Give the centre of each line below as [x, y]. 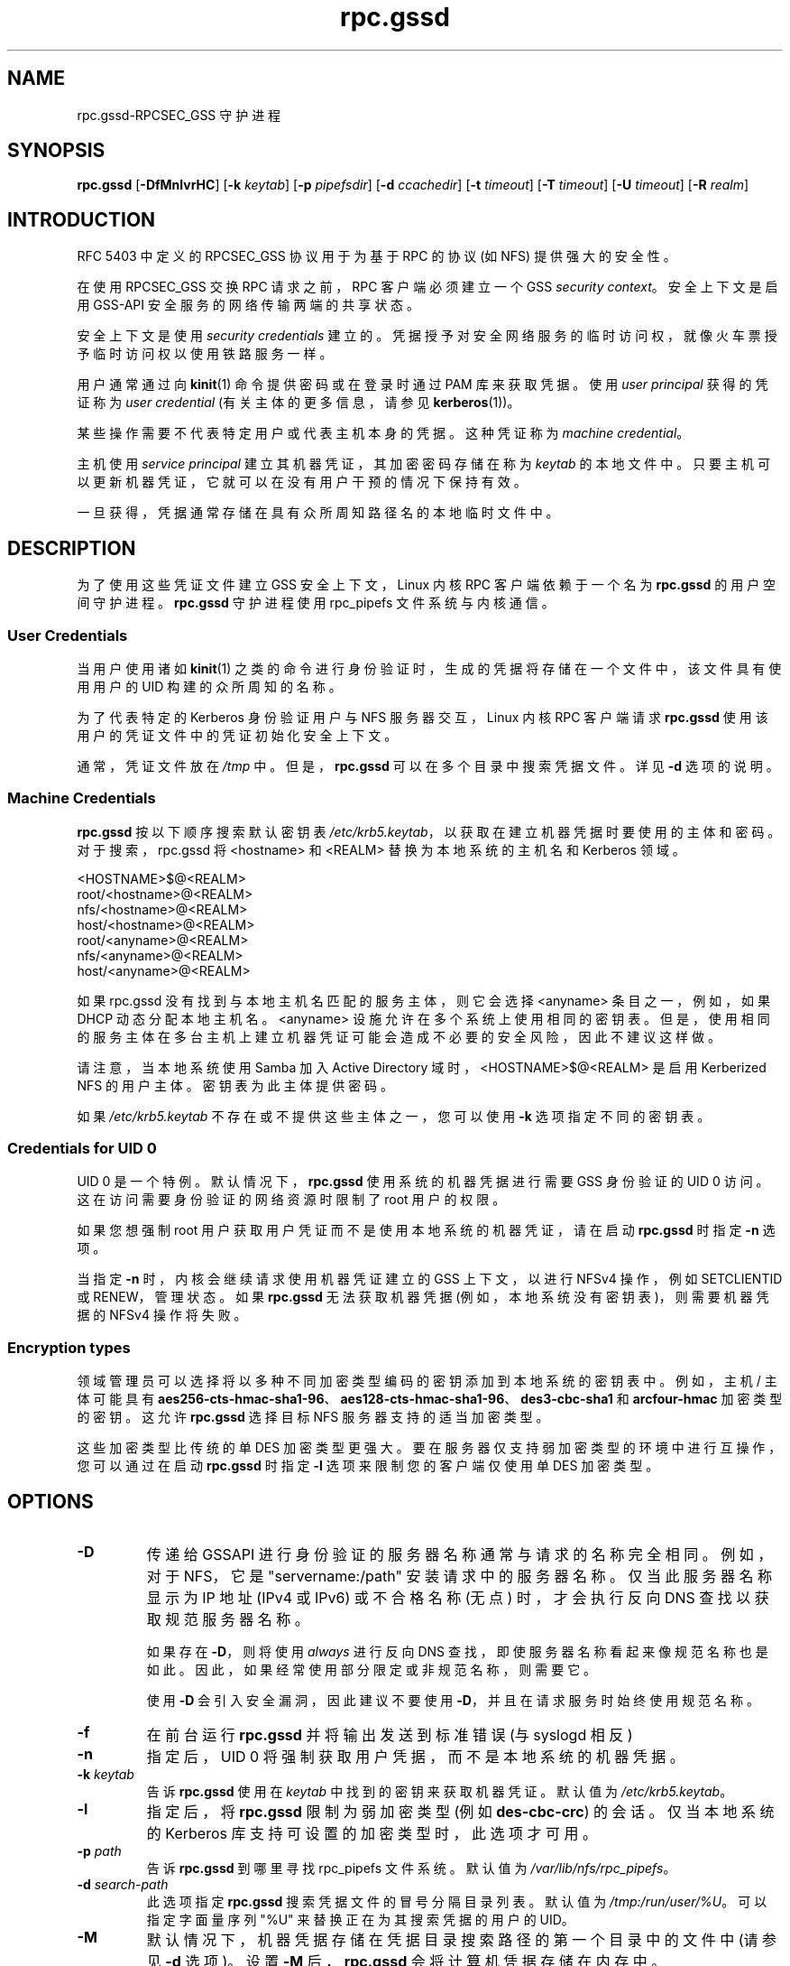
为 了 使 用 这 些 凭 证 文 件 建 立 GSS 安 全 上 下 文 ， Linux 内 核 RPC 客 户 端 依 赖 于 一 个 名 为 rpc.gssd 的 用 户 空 [427, 585]
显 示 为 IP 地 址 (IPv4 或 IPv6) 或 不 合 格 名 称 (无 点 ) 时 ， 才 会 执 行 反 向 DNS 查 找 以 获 [458, 1597]
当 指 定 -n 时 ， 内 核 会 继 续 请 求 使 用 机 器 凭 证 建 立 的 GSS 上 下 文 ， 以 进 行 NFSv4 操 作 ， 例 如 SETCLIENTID [430, 1279]
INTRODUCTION [82, 219]
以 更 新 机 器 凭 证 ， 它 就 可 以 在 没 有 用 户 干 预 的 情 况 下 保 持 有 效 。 [302, 482]
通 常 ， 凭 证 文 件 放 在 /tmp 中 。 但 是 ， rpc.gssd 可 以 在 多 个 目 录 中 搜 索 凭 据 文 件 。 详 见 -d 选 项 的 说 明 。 [428, 765]
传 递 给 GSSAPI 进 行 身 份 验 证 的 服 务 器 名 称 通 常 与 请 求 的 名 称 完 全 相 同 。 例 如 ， [459, 1554]
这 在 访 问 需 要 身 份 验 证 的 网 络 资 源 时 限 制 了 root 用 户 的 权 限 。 [291, 1200]
